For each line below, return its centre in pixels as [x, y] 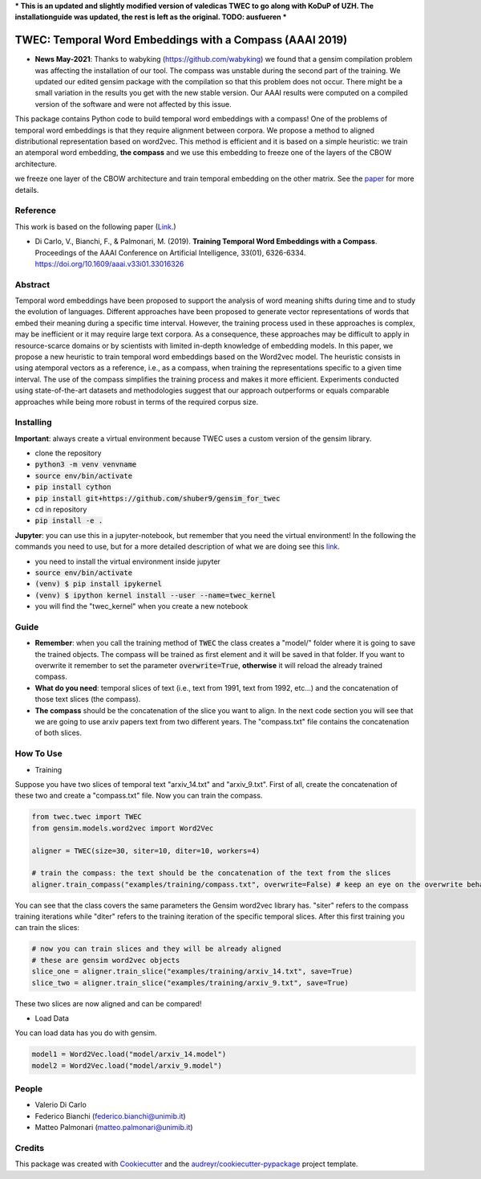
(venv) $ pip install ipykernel [98, 584]
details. [27, 190]
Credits [29, 1148]
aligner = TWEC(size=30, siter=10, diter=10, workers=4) [146, 851]
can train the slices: [47, 928]
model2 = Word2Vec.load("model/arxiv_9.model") [127, 1065]
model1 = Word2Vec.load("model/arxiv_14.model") [129, 1055]
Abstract [32, 284]
